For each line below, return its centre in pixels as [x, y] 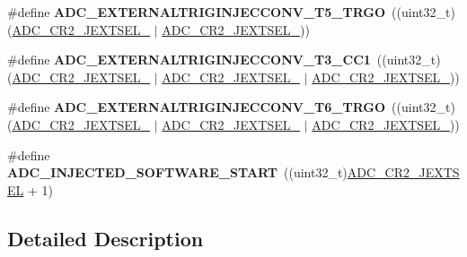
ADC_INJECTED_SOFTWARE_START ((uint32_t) [177, 172]
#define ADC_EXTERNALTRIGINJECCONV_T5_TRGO [197, 12]
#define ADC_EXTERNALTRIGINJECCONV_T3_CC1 [189, 60]
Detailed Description [106, 238]
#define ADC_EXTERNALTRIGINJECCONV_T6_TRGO [197, 107]
